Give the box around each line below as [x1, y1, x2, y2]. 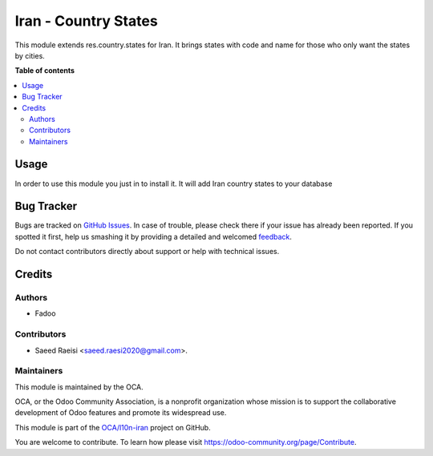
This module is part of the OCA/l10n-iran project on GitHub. [14, 422, 212, 432]
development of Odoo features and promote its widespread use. [14, 408, 227, 418]
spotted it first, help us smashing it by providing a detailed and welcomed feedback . [14, 232, 293, 241]
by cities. [14, 50, 46, 60]
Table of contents [14, 66, 75, 75]
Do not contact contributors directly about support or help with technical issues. [14, 247, 280, 256]
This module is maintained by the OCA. [14, 381, 144, 392]
